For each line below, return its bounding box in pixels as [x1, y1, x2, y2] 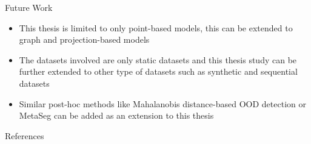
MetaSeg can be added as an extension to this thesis [19, 109, 214, 122]
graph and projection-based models [19, 33, 150, 46]
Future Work [5, 1, 53, 13]
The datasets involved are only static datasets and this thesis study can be [19, 53, 297, 66]
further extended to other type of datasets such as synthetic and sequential [19, 65, 298, 78]
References [5, 129, 44, 142]
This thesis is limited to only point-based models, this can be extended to [19, 21, 293, 34]
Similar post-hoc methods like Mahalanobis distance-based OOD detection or [19, 97, 306, 110]
